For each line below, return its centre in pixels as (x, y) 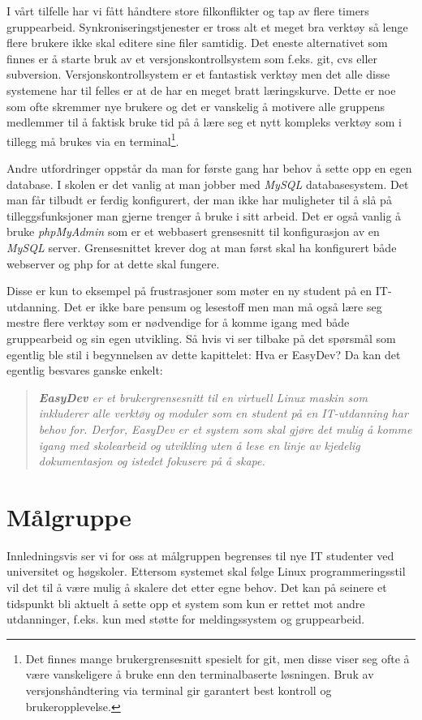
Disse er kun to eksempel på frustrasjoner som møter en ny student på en (189, 291)
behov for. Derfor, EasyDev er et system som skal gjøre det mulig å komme (225, 429)
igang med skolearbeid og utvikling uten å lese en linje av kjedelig (199, 445)
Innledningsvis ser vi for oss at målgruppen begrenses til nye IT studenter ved (200, 555)
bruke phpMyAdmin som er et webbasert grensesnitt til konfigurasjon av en (193, 231)
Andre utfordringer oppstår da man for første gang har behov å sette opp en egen (209, 168)
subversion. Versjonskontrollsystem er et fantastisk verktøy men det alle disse (198, 74)
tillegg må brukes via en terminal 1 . (93, 139)
